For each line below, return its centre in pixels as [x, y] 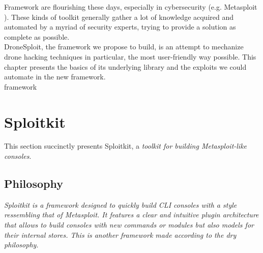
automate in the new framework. [55, 77]
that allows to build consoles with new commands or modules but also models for [129, 225]
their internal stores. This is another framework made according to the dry [120, 234]
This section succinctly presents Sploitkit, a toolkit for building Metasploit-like [126, 146]
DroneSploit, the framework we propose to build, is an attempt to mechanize [124, 47]
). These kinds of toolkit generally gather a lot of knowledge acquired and [119, 17]
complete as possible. [37, 36]
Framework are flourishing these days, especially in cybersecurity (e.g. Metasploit [131, 7]
